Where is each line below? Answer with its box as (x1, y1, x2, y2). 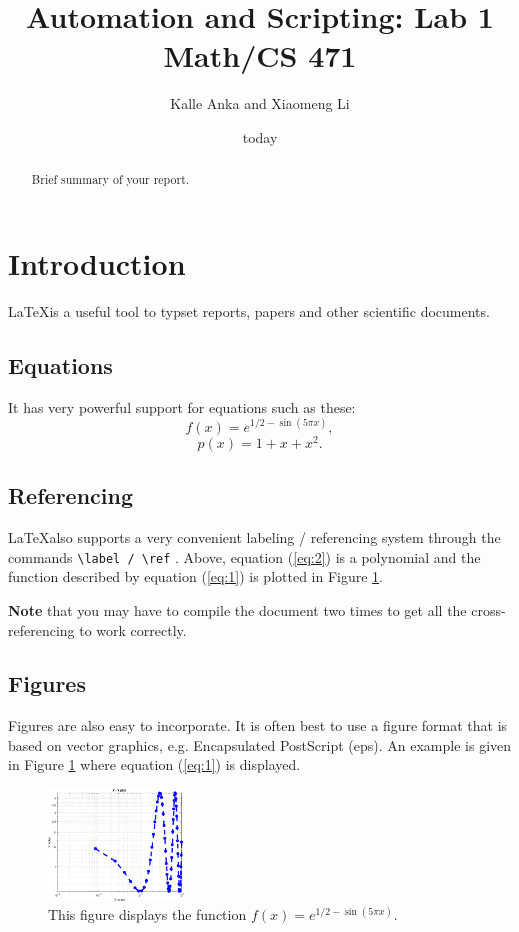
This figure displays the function (48, 904, 247, 925)
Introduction (8, 242, 186, 283)
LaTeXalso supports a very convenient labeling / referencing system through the (8, 527, 501, 548)
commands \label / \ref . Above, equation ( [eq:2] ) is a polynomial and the (8, 546, 481, 567)
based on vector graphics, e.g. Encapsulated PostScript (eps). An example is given (8, 734, 512, 755)
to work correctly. (79, 619, 187, 640)
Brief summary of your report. (31, 171, 190, 188)
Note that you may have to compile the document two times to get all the (8, 599, 467, 620)
